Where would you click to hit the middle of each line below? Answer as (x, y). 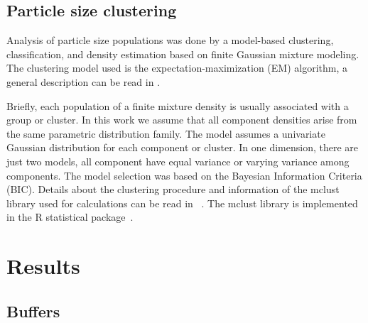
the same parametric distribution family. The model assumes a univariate (166, 133)
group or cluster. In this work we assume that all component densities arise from (182, 120)
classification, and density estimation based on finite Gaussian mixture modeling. (183, 54)
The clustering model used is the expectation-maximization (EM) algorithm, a (177, 68)
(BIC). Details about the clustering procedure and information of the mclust (173, 189)
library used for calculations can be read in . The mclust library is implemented (182, 203)
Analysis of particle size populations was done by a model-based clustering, (170, 40)
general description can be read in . (83, 81)
